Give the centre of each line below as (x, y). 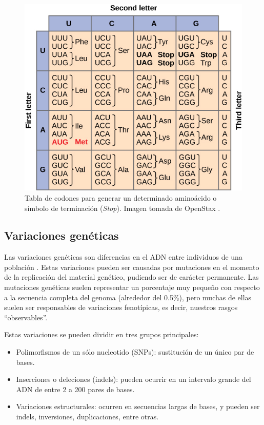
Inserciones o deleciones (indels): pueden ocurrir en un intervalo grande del (134, 379)
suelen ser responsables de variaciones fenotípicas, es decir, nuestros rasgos (121, 307)
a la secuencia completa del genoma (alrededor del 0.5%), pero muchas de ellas (128, 297)
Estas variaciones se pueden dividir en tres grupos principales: (101, 334)
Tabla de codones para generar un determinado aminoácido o (121, 197)
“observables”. (26, 317)
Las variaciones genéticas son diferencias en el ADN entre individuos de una (123, 257)
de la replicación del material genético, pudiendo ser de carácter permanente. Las (131, 277)
